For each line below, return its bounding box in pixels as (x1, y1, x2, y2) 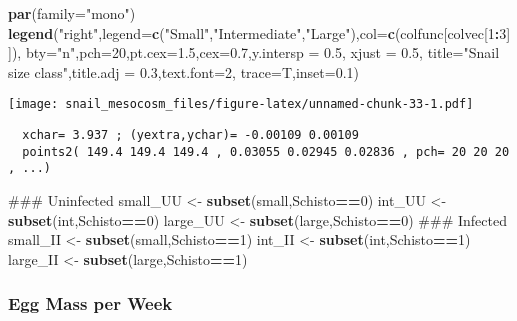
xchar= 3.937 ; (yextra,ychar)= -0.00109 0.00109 (22, 128, 359, 143)
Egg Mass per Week (8, 291, 173, 316)
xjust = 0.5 (350, 42, 420, 63)
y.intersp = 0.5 (251, 42, 342, 63)
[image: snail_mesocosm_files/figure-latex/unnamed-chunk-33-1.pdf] (8, 97, 474, 112)
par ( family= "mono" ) (8, 3, 136, 23)
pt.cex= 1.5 (129, 42, 196, 63)
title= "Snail (427, 42, 500, 63)
